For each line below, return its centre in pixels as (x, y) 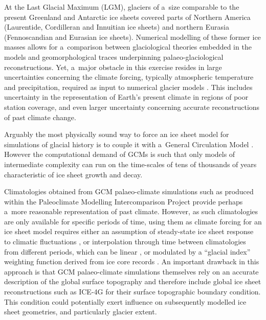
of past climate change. (40, 117)
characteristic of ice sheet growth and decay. (73, 174)
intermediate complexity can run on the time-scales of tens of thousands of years (130, 164)
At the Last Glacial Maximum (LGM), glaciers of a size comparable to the (122, 7)
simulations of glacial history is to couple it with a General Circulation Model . (129, 144)
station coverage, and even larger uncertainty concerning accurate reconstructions (132, 107)
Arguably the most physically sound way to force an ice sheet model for (117, 134)
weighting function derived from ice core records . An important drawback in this (132, 261)
